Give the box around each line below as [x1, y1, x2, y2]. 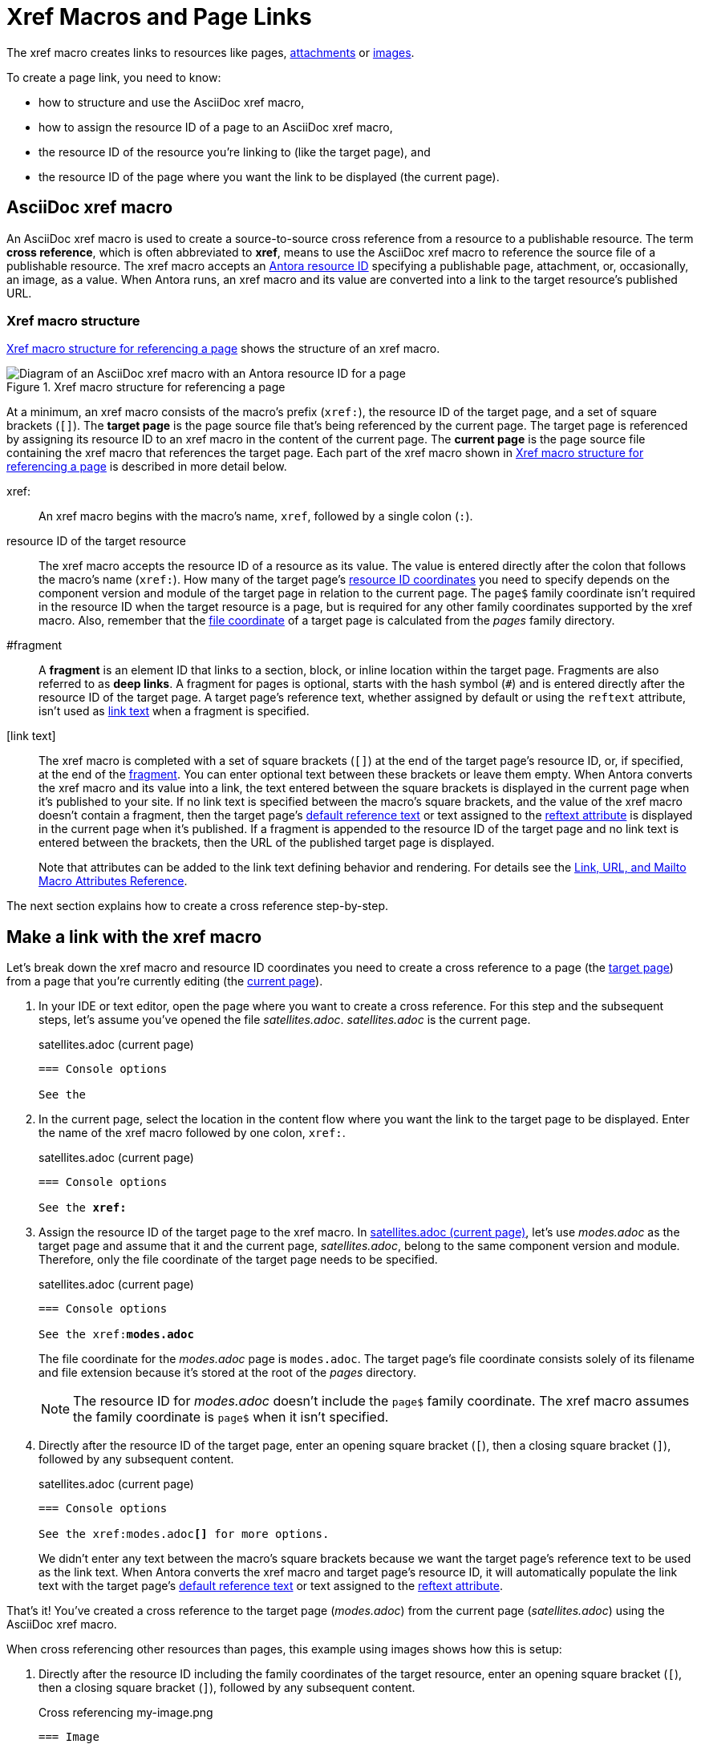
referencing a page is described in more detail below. [6, 459, 287, 474]
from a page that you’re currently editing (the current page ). [6, 974, 323, 989]
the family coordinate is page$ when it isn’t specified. [73, 1409, 389, 1426]
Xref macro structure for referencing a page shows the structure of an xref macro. [6, 342, 440, 356]
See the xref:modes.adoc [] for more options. [38, 1527, 330, 1541]
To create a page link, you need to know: [6, 70, 221, 84]
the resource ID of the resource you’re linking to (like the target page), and [38, 144, 431, 159]
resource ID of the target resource [6, 534, 186, 548]
